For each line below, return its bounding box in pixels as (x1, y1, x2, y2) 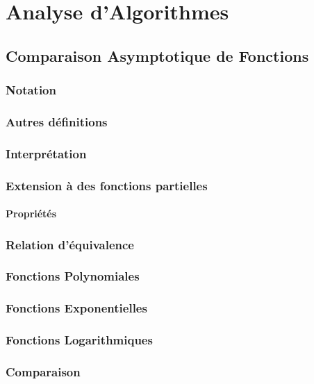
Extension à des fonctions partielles (6, 176, 208, 194)
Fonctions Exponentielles (6, 299, 147, 317)
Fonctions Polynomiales (6, 267, 140, 285)
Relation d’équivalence (6, 235, 134, 253)
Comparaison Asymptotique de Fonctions (6, 44, 309, 66)
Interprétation (6, 144, 87, 162)
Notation (6, 81, 56, 99)
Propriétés (6, 206, 57, 221)
